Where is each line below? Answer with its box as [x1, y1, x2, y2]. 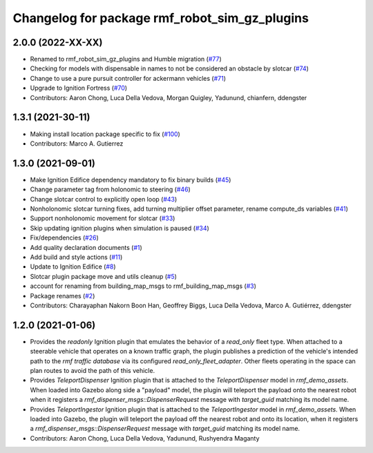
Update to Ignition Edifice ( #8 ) [30, 262, 117, 271]
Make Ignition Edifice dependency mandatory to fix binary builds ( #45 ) [30, 175, 231, 184]
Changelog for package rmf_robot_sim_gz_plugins [12, 10, 309, 26]
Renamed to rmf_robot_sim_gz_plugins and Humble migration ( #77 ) [30, 55, 222, 64]
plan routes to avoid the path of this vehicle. [30, 366, 155, 374]
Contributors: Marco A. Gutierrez [30, 139, 124, 148]
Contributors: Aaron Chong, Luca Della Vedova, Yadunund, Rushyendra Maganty [30, 434, 260, 442]
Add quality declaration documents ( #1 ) [30, 243, 143, 251]
